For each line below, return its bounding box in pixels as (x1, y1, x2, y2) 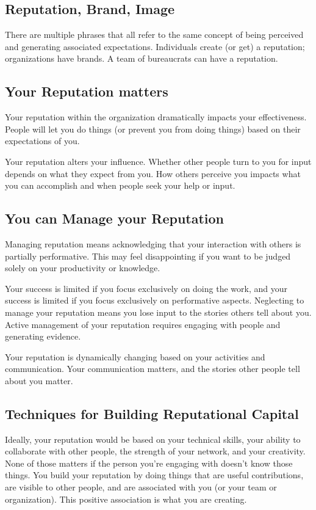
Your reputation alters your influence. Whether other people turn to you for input (5, 155, 312, 167)
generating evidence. (5, 330, 81, 343)
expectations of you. (5, 134, 80, 147)
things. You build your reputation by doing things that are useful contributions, (5, 468, 304, 481)
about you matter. (5, 374, 73, 387)
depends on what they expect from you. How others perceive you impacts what (5, 167, 301, 180)
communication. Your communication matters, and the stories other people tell (5, 362, 300, 375)
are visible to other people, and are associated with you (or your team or (5, 481, 277, 494)
